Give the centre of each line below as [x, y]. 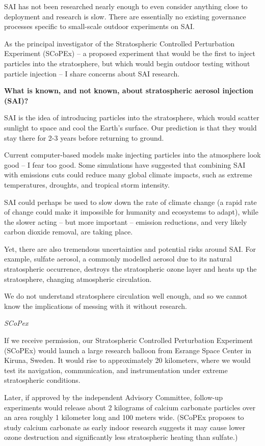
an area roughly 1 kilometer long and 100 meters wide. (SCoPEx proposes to [124, 417]
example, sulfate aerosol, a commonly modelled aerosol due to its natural [118, 259]
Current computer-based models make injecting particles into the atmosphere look [132, 155]
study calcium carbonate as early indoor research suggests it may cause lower [125, 427]
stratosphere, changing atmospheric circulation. [78, 279]
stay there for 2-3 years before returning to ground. [84, 137]
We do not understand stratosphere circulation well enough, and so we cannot [126, 296]
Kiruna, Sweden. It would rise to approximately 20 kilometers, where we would [127, 360]
